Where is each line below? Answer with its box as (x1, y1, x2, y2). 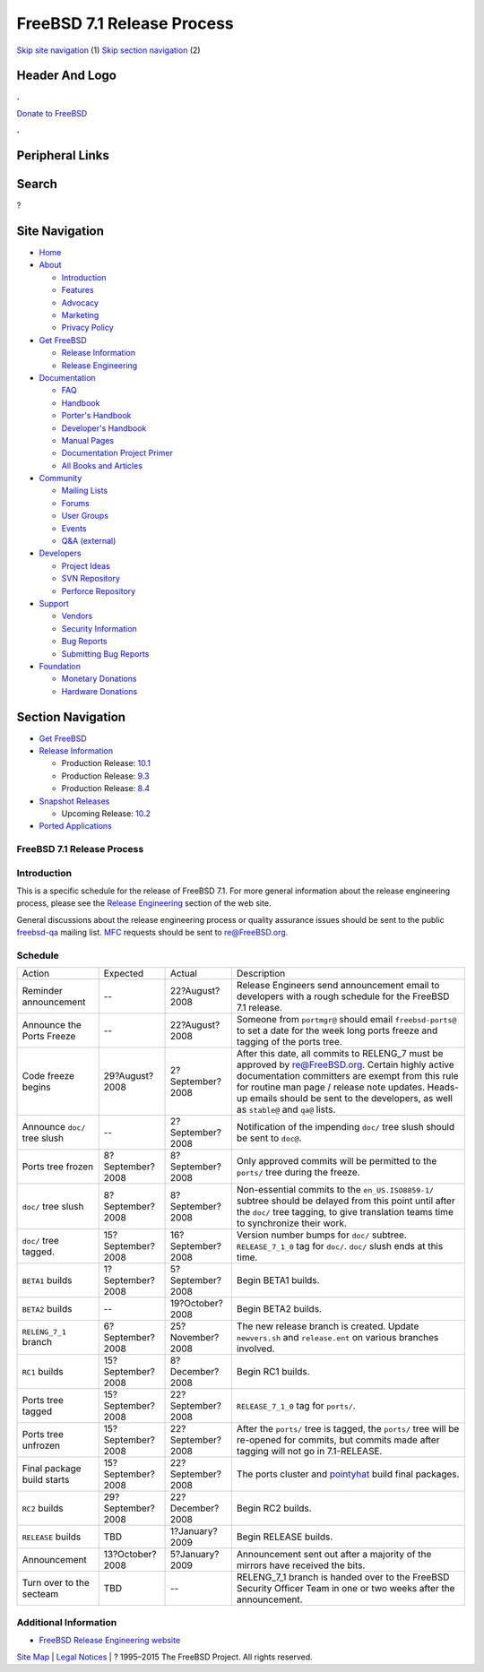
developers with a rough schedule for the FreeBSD (236, 990, 450, 1003)
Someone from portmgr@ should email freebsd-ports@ (236, 1013, 457, 1026)
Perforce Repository (61, 585, 136, 596)
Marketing (61, 310, 99, 321)
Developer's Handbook (61, 422, 147, 434)
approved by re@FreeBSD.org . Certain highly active (236, 1058, 454, 1071)
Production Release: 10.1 (61, 758, 151, 769)
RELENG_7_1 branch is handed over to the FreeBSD (236, 1571, 450, 1583)
